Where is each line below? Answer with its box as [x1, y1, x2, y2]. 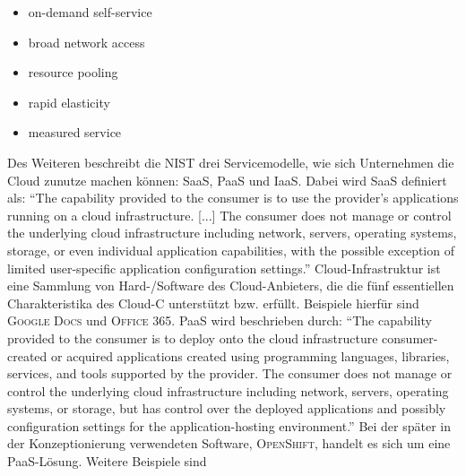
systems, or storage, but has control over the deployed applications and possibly [7, 399, 446, 418]
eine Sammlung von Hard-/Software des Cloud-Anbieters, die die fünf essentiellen [7, 276, 454, 295]
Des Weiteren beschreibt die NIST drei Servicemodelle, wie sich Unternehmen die [7, 152, 454, 171]
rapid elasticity [28, 92, 110, 111]
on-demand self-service [28, 3, 152, 21]
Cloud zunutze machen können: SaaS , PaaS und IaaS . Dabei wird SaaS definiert [7, 170, 447, 189]
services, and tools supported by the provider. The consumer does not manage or [7, 364, 453, 383]
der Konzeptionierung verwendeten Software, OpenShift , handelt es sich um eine [7, 434, 451, 453]
